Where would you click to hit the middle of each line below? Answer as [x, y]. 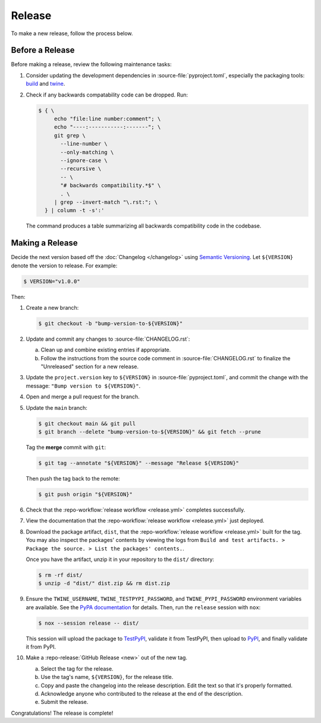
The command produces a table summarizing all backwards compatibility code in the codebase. [144, 226]
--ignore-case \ [84, 160]
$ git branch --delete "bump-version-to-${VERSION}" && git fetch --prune [150, 432]
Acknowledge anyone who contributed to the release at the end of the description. [142, 693]
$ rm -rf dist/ [60, 575]
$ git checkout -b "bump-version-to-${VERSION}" [111, 323]
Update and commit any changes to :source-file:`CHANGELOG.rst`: [108, 339]
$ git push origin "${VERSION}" [86, 494]
